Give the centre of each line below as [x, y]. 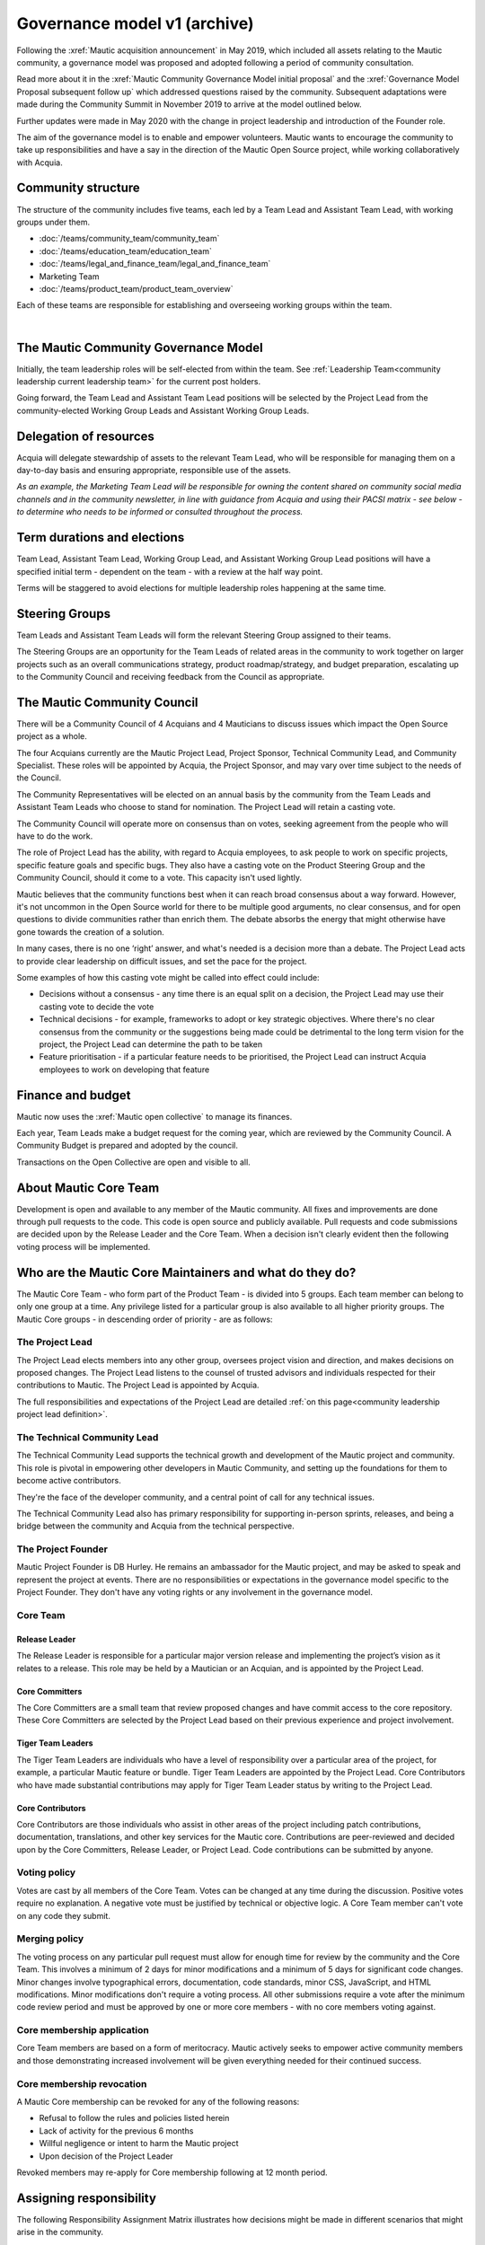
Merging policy [50, 1939]
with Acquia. [40, 163]
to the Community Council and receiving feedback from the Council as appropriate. [171, 677]
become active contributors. [69, 1481]
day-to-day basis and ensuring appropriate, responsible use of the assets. [154, 471]
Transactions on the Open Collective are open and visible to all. [133, 1162]
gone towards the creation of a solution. [91, 932]
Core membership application [83, 2030]
